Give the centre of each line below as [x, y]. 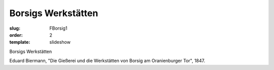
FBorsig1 [59, 28]
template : [20, 42]
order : [16, 35]
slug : [15, 28]
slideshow [60, 42]
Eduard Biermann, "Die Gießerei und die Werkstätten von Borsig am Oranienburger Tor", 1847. [107, 61]
